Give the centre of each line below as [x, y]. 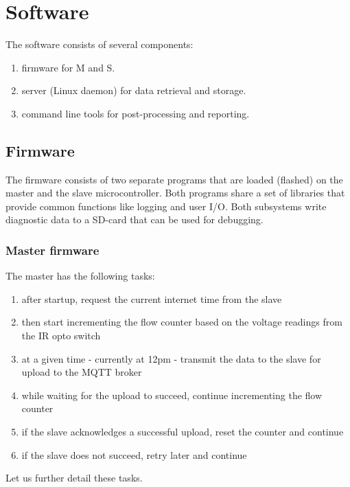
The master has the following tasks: [80, 276]
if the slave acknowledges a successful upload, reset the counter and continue [183, 432]
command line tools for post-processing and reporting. [136, 113]
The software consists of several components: [100, 44]
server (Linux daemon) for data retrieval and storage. [134, 90]
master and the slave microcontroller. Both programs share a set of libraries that [175, 193]
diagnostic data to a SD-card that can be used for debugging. [135, 219]
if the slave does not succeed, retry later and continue [134, 454]
